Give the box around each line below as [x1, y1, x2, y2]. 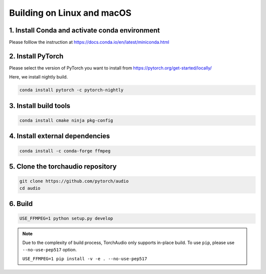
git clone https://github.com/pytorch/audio [19, 178, 129, 184]
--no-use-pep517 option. [22, 246, 77, 252]
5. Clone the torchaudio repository [9, 162, 117, 171]
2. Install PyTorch [9, 52, 64, 60]
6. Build [9, 200, 33, 208]
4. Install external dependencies [9, 132, 110, 140]
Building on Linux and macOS [9, 7, 132, 18]
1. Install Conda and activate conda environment [9, 26, 160, 34]
